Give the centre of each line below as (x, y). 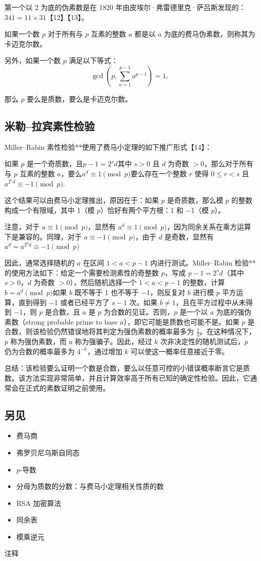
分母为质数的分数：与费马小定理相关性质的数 (90, 486)
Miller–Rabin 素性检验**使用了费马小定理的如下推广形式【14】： (108, 147)
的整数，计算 (204, 282)
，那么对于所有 (229, 164)
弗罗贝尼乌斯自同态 (48, 452)
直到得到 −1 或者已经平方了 (64, 302)
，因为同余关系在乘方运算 (209, 227)
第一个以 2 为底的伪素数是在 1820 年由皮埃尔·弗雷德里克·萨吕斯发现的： (125, 7)
